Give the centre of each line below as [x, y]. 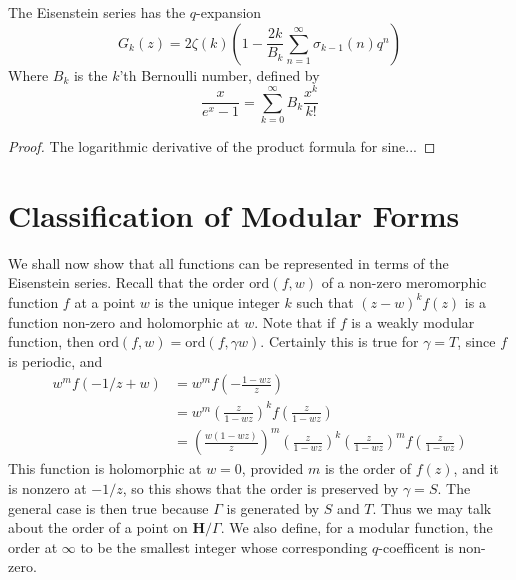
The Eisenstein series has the [97, 12]
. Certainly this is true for [339, 341]
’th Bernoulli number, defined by [219, 74]
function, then [51, 341]
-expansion [229, 12]
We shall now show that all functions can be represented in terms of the [228, 262]
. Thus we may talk [432, 507]
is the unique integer [217, 301]
